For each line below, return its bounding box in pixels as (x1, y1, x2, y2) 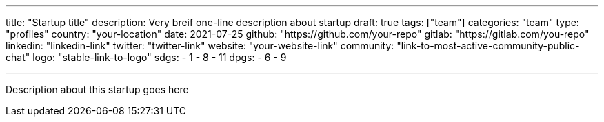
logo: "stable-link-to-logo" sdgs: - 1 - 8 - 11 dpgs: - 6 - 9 (32, 51, 287, 63)
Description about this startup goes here (6, 84, 189, 95)
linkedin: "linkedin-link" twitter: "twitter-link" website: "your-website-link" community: (6, 40, 394, 51)
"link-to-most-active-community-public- (396, 40, 580, 51)
